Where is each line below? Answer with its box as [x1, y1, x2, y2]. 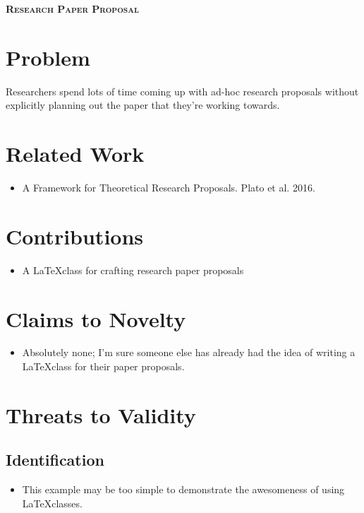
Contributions [6, 221, 144, 250]
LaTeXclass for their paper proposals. [22, 359, 185, 374]
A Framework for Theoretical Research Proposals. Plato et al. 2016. [22, 180, 315, 195]
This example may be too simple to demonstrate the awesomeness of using [22, 482, 345, 497]
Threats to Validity [6, 400, 196, 429]
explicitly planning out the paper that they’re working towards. [6, 98, 280, 112]
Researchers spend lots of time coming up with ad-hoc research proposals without [6, 83, 359, 98]
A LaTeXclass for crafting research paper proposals [22, 262, 244, 277]
